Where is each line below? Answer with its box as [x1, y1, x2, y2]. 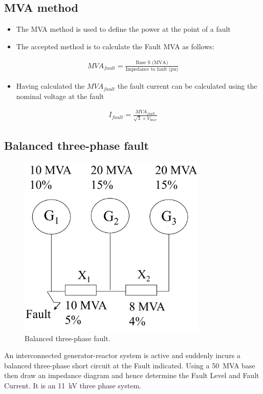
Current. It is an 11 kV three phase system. [4, 380, 141, 390]
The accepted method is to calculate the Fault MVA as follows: [16, 41, 214, 51]
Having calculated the [16, 81, 85, 91]
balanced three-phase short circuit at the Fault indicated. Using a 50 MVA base [4, 360, 255, 370]
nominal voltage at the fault [16, 90, 104, 101]
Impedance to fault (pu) [125, 67, 179, 72]
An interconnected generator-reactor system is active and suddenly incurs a [4, 350, 240, 361]
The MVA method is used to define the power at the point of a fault [16, 24, 231, 34]
